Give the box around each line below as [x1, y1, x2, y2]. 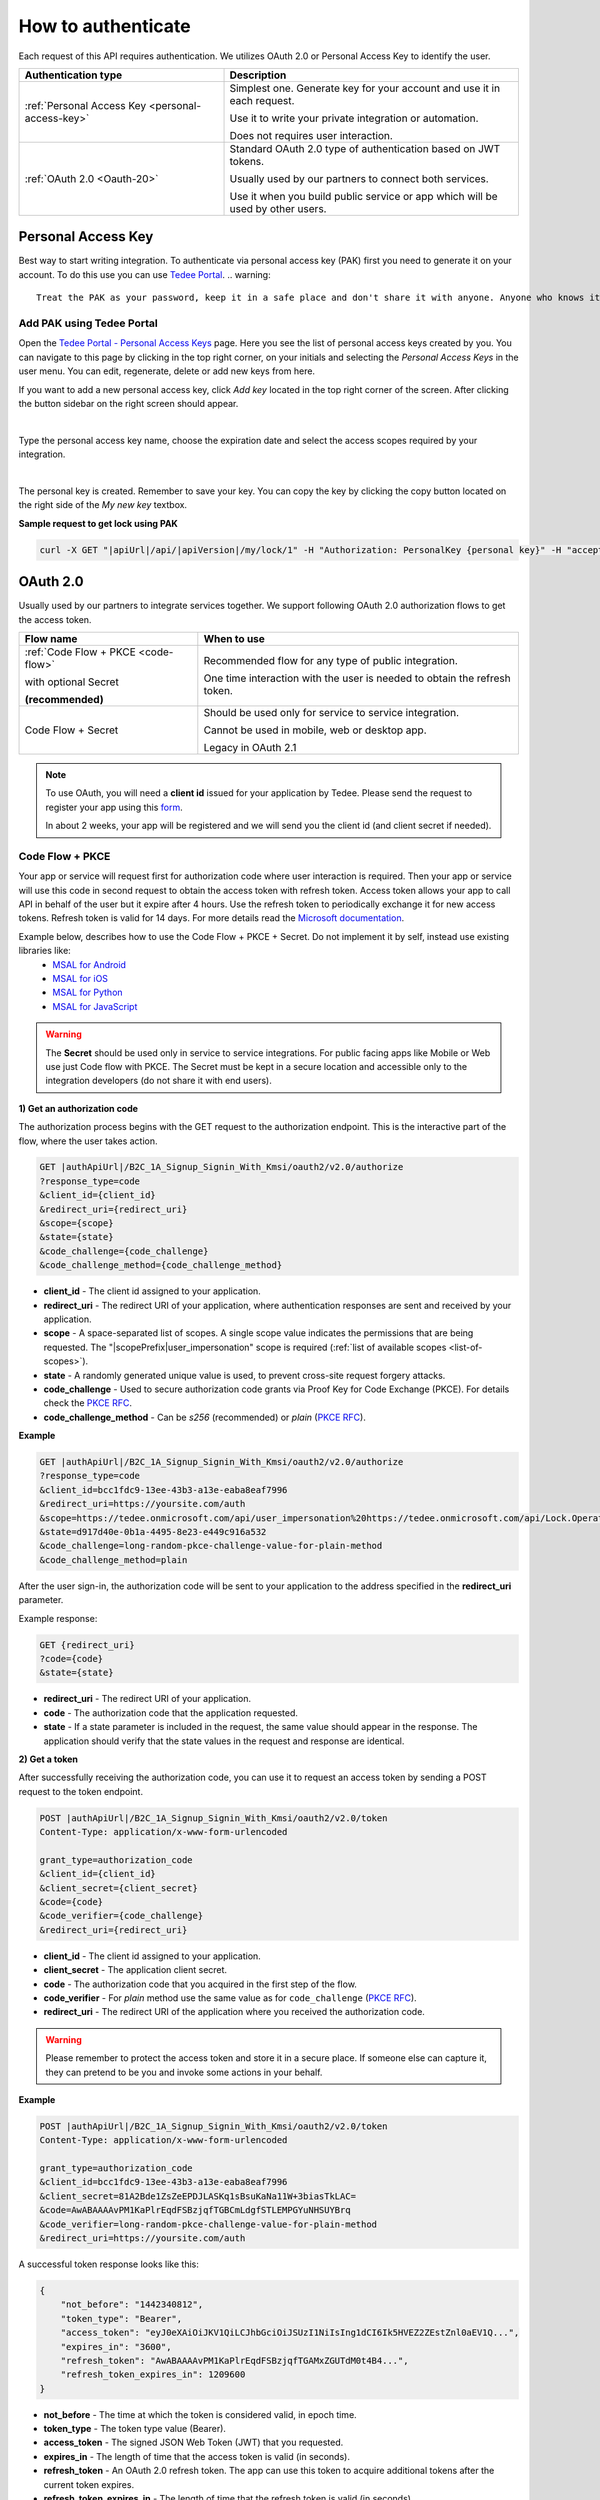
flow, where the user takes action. [18, 1135, 159, 1147]
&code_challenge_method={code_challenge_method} [39, 1260, 283, 1271]
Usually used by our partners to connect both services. [229, 171, 489, 185]
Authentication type [24, 68, 123, 82]
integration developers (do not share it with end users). [45, 1075, 272, 1087]
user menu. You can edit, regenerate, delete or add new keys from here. [18, 365, 315, 377]
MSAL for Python [52, 986, 124, 999]
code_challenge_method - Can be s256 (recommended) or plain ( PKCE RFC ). [43, 1411, 367, 1423]
